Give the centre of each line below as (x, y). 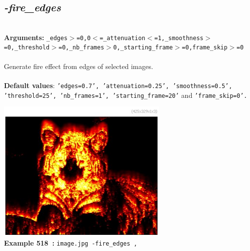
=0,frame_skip (205, 48)
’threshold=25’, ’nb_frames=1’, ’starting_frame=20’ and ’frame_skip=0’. (126, 95)
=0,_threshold (27, 48)
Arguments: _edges (36, 37)
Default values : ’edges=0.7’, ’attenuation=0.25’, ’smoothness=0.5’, (118, 85)
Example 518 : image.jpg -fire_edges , (71, 243)
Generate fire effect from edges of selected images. (79, 66)
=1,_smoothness (179, 38)
